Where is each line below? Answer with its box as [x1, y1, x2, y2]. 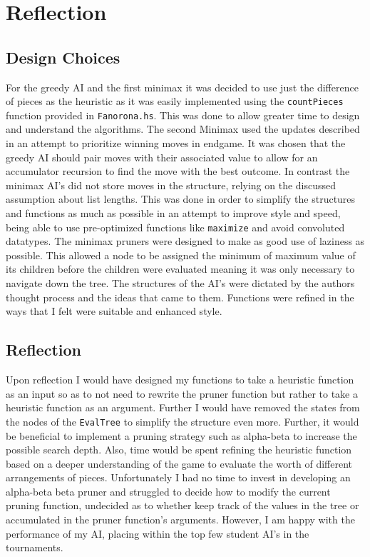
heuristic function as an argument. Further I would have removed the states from [6, 400, 360, 415]
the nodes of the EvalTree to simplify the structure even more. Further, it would [6, 413, 359, 428]
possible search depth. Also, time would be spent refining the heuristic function [6, 442, 352, 457]
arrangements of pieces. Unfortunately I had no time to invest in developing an [6, 470, 351, 485]
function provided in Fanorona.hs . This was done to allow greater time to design [6, 107, 360, 122]
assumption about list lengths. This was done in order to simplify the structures [6, 191, 356, 206]
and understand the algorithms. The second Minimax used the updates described [6, 121, 360, 136]
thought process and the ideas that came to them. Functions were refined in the [6, 289, 354, 304]
